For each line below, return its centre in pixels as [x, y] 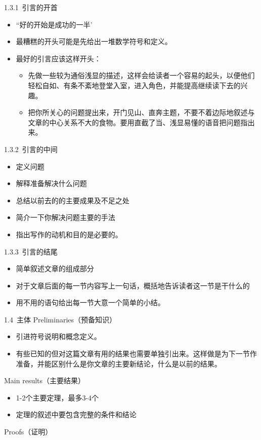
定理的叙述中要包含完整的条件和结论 [76, 414]
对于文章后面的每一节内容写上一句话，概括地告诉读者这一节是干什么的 [133, 285]
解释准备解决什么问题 [51, 183]
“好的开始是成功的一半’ [54, 24]
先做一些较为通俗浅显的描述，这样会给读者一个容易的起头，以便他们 [141, 75]
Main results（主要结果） [45, 380]
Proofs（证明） [28, 432]
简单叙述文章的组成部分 [55, 268]
